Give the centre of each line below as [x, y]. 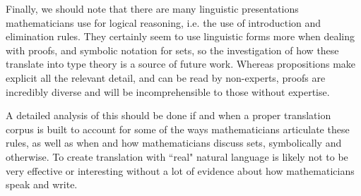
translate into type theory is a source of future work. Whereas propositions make [181, 64]
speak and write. [42, 184]
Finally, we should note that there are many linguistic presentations [152, 8]
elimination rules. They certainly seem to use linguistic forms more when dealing [180, 36]
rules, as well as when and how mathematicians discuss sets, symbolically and [174, 143]
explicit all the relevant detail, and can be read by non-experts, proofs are [166, 77]
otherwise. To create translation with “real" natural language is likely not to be [177, 156]
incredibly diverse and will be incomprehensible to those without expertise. [168, 91]
